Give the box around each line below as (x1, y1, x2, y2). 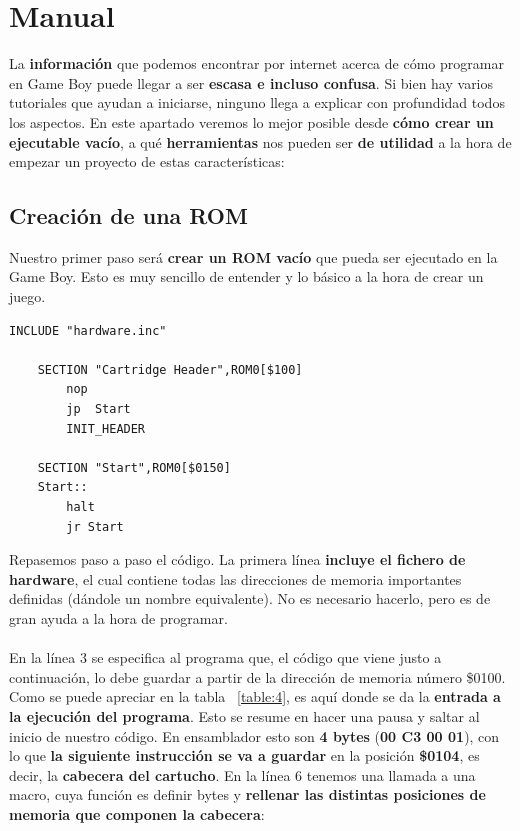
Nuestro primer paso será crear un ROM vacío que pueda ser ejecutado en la (9, 246, 498, 267)
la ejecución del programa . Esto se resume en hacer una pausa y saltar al (9, 705, 480, 726)
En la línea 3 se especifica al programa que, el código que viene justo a (9, 647, 442, 668)
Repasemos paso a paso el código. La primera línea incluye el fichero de (9, 549, 466, 570)
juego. (9, 286, 46, 307)
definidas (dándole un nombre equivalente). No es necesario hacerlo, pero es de (9, 588, 491, 609)
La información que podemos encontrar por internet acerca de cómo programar (9, 53, 504, 74)
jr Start (66, 519, 124, 534)
